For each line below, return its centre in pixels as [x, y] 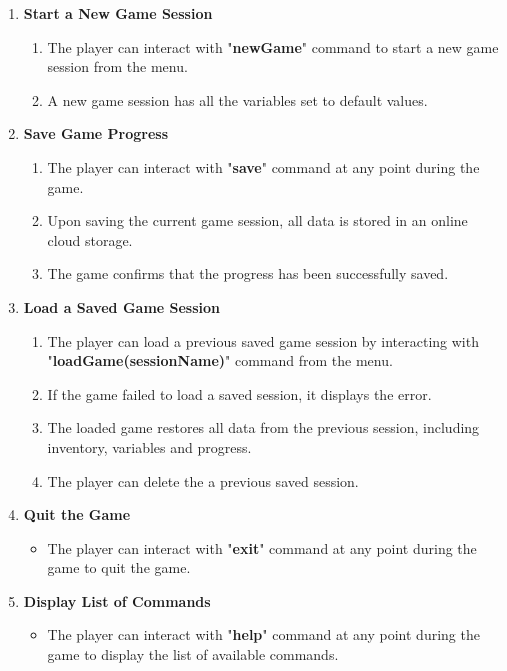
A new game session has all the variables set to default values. [237, 99]
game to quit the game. [119, 567]
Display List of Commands [117, 600]
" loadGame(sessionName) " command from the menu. [220, 360]
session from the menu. [117, 66]
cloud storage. [90, 239]
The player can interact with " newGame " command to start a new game [273, 46]
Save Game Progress [96, 133]
